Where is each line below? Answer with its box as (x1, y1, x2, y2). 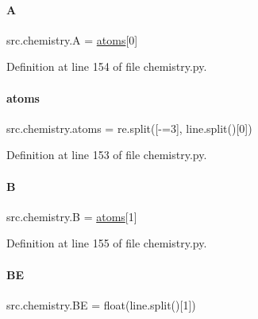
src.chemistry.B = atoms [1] (6, 208, 137, 224)
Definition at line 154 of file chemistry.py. (6, 58, 207, 75)
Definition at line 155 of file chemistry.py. (6, 235, 207, 251)
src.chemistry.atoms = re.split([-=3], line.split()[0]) (6, 119, 252, 136)
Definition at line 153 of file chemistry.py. (6, 146, 207, 163)
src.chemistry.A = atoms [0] (6, 31, 138, 48)
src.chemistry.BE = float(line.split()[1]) (6, 296, 196, 313)
